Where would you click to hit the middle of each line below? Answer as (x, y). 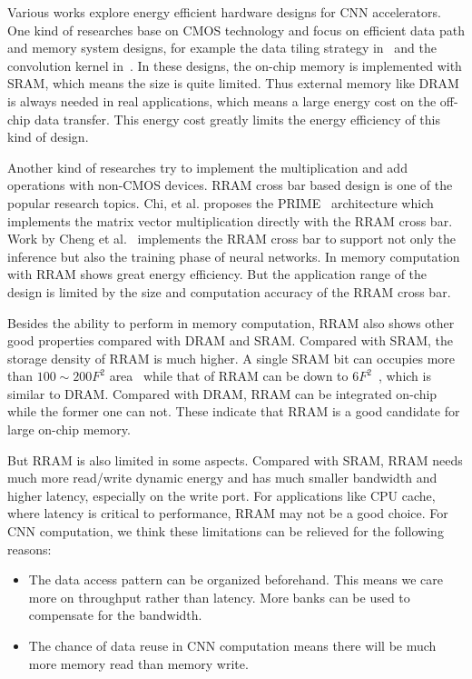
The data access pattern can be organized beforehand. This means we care (236, 579)
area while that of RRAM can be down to (229, 376)
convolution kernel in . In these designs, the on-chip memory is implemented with (235, 65)
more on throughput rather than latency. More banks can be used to (219, 597)
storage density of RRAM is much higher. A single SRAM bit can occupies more (231, 358)
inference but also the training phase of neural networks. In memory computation (234, 256)
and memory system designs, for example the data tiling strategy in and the (222, 48)
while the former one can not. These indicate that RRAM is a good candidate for (234, 411)
